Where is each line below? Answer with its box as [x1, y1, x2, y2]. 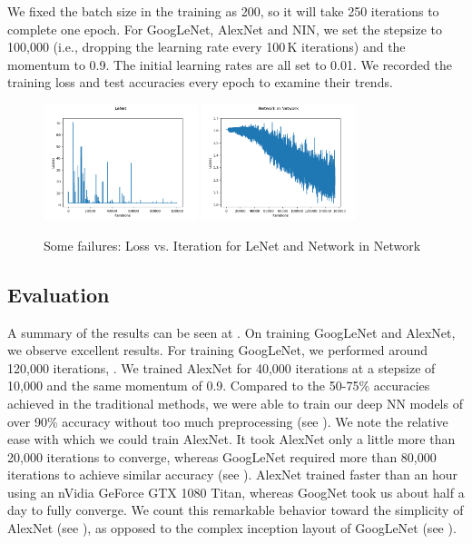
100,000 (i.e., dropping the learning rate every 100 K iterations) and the [7, 37, 406, 56]
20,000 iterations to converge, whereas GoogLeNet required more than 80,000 [7, 447, 437, 466]
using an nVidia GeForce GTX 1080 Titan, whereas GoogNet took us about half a [7, 482, 465, 501]
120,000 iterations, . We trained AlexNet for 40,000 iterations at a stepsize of [7, 358, 436, 377]
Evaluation [7, 280, 110, 308]
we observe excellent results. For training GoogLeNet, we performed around [7, 341, 428, 360]
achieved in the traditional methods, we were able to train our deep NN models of [7, 393, 463, 412]
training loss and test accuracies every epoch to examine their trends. [7, 73, 393, 92]
